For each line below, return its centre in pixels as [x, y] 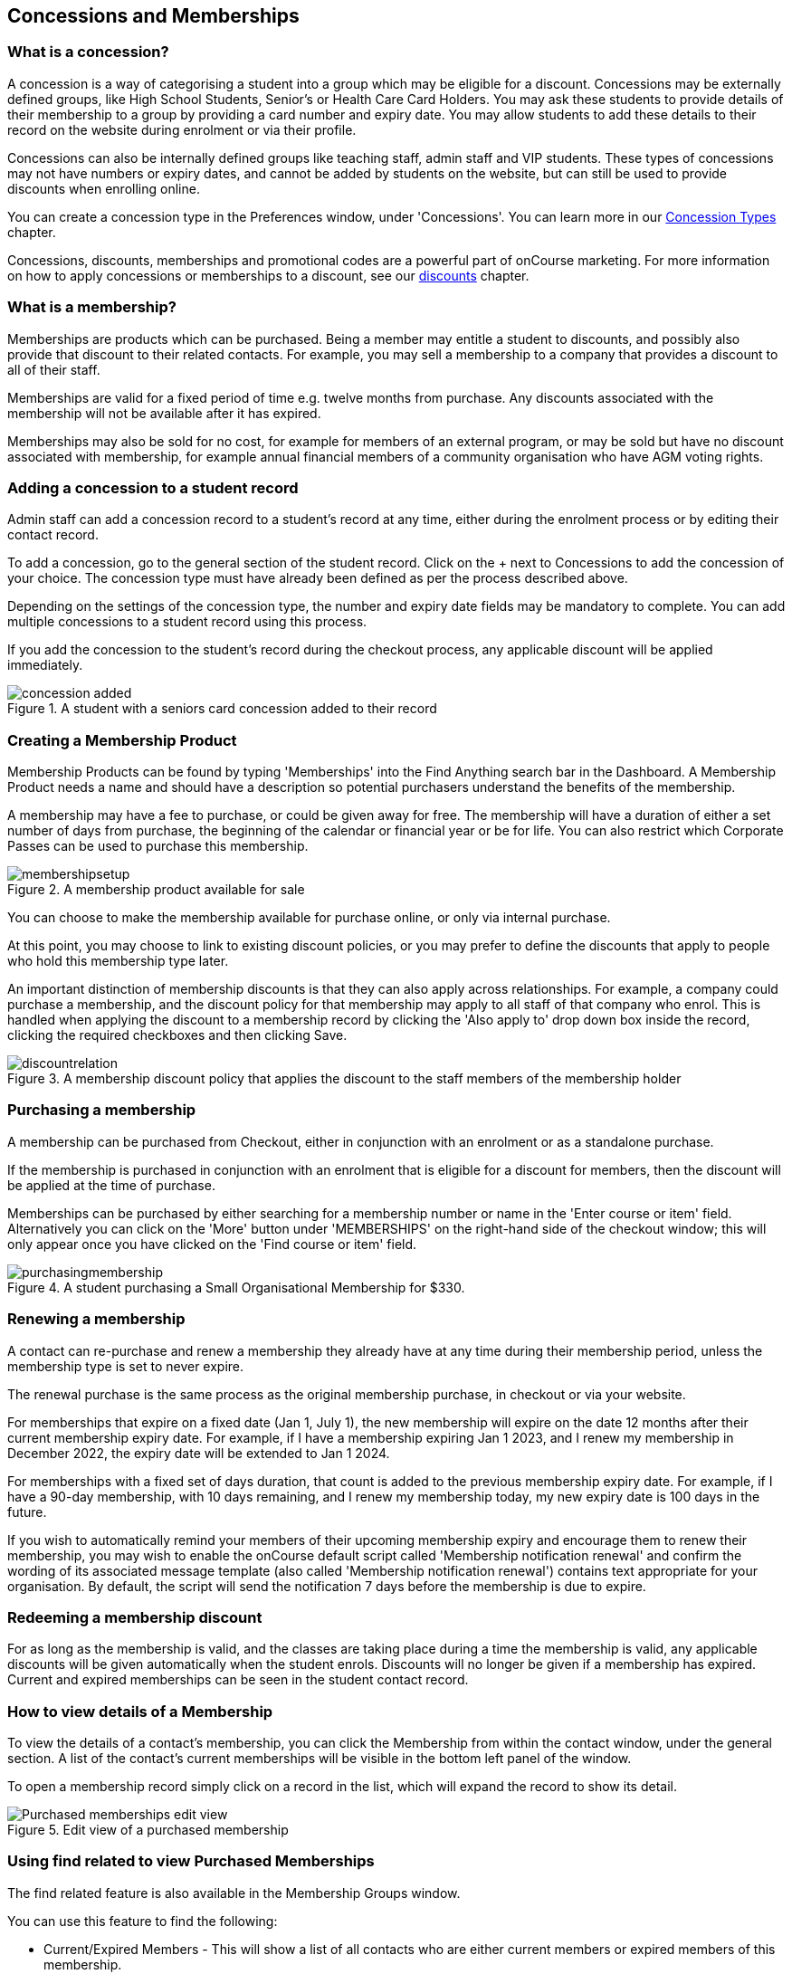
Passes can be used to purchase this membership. [158, 846]
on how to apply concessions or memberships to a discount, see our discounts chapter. [268, 275]
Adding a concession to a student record [153, 487]
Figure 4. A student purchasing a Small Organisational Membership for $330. [236, 1287]
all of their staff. [54, 369]
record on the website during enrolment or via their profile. [182, 129]
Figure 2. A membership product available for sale [156, 890]
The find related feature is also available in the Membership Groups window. [234, 1893]
